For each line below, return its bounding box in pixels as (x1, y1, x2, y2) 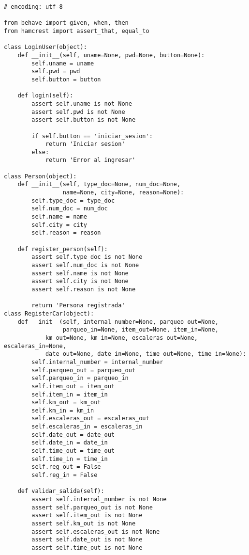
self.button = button (31, 76, 101, 83)
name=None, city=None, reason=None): (62, 189, 184, 196)
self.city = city (31, 221, 87, 228)
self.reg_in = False (31, 472, 98, 479)
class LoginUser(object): (4, 44, 87, 51)
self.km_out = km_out (31, 399, 101, 406)
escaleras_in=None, (4, 342, 66, 349)
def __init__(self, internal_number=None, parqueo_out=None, (17, 318, 219, 325)
